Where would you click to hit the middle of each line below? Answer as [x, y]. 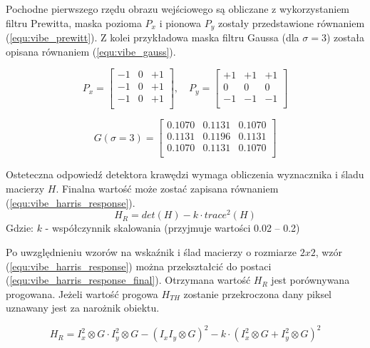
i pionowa [180, 22]
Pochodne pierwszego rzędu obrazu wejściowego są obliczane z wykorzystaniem [178, 9]
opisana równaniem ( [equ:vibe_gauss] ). [91, 51]
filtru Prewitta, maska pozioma [74, 22]
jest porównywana [310, 280]
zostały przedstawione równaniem [291, 22]
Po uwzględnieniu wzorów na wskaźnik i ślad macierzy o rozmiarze [151, 251]
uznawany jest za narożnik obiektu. [83, 308]
